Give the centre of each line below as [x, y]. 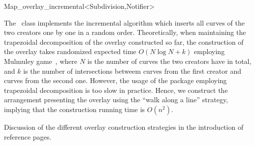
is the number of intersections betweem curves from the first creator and [132, 71]
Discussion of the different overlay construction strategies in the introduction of [124, 127]
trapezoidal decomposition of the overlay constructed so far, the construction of [124, 42]
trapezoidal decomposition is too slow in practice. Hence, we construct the [116, 90]
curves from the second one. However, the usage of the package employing [115, 80]
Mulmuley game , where [41, 61]
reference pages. [28, 136]
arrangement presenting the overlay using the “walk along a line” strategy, [116, 100]
